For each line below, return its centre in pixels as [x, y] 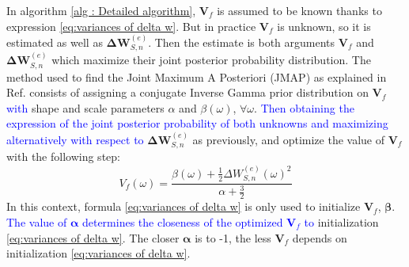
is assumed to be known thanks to [299, 10]
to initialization [341, 221]
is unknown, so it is [324, 26]
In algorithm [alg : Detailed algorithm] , [101, 10]
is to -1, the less [233, 237]
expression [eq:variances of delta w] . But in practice [131, 26]
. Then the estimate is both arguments [242, 42]
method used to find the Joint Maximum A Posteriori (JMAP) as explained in [197, 76]
